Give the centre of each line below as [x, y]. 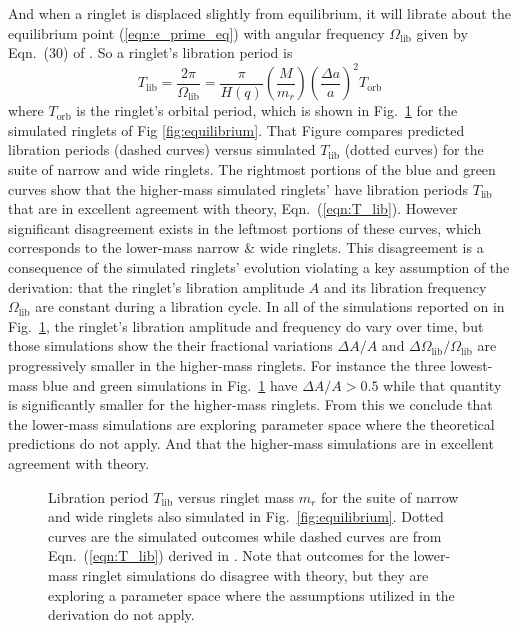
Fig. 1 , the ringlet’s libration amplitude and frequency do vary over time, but [246, 325]
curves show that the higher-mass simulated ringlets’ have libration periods [238, 188]
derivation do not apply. [121, 614]
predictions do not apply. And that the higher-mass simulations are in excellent [251, 443]
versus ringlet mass [236, 496]
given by [442, 32]
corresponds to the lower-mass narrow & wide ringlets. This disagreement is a [246, 247]
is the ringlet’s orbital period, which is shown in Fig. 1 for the [267, 110]
